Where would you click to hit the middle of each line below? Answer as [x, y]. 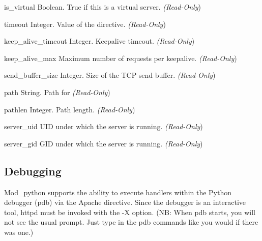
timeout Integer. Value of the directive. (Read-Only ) [85, 24]
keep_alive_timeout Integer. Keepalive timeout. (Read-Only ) [99, 41]
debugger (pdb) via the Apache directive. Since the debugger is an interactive [125, 202]
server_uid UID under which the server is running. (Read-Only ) [104, 126]
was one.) [19, 232]
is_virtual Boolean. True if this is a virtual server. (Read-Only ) [103, 7]
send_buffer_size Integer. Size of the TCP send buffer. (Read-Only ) [110, 75]
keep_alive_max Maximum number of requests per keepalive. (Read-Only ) [121, 58]
